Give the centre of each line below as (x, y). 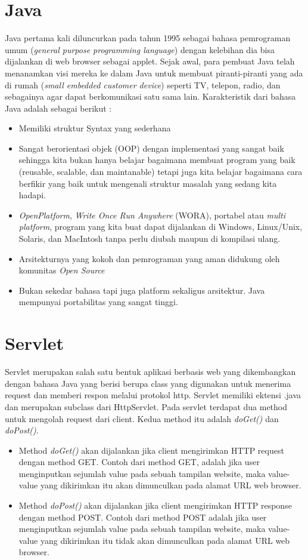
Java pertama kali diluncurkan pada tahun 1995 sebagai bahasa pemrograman (148, 38)
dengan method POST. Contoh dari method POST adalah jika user (143, 517)
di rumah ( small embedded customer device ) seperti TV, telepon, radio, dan (143, 84)
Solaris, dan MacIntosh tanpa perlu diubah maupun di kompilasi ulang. (150, 239)
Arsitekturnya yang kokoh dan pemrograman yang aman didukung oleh (149, 258)
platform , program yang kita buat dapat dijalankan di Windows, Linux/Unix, (161, 227)
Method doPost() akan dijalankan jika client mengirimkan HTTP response (155, 505)
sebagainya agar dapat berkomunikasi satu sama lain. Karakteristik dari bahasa (150, 96)
